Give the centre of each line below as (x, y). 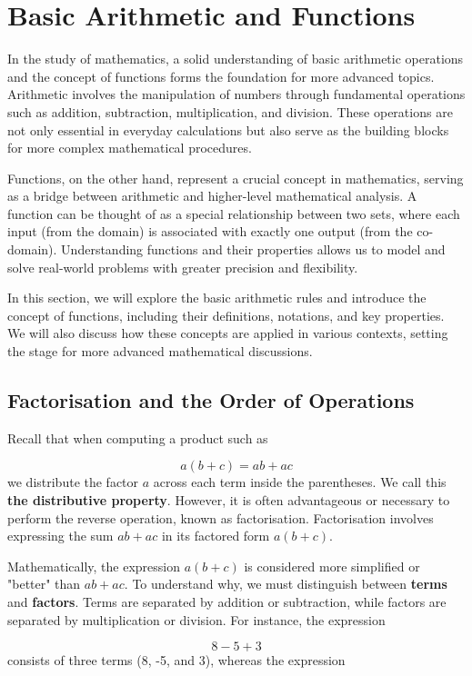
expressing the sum (60, 536)
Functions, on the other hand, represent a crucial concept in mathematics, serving (236, 178)
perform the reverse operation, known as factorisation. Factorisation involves (221, 517)
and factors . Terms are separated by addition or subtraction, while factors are (227, 601)
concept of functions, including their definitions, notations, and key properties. (226, 315)
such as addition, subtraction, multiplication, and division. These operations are (230, 111)
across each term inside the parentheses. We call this (300, 482)
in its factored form (216, 536)
